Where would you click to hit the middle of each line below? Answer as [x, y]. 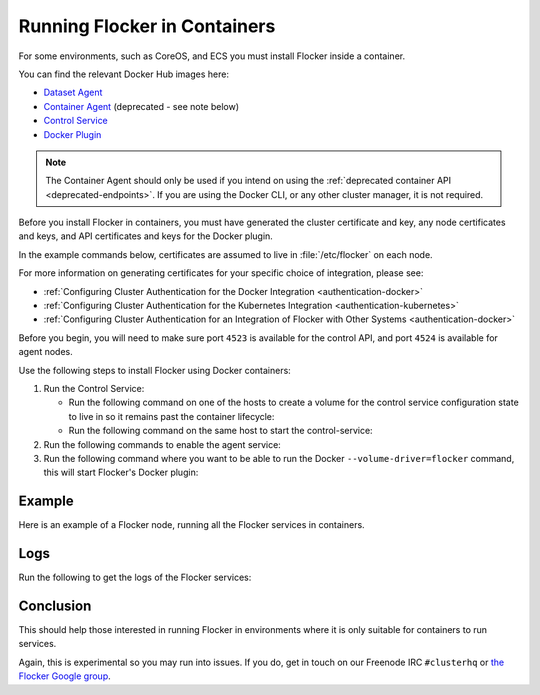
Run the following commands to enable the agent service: [162, 444]
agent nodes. [46, 352]
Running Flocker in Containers [147, 26]
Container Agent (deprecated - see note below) [141, 106]
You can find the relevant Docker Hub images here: [124, 74]
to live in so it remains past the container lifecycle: [171, 416]
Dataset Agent [73, 92]
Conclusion [55, 605]
